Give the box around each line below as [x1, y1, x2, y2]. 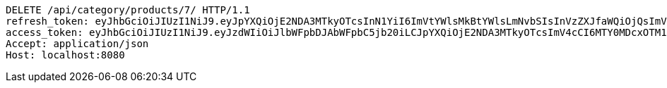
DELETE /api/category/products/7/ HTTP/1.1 [6, 4, 250, 15]
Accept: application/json [6, 38, 149, 49]
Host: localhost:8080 [6, 49, 125, 61]
